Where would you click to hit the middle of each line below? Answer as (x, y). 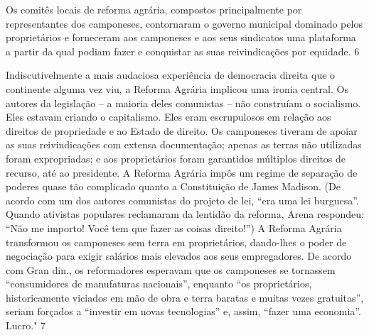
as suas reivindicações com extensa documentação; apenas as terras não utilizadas (184, 144)
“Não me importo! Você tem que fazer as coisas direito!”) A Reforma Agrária (174, 227)
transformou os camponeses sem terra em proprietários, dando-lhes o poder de (176, 242)
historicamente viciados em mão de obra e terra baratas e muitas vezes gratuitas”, (185, 297)
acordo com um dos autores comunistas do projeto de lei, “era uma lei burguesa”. (182, 200)
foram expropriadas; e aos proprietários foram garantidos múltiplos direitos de (176, 158)
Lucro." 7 (26, 325)
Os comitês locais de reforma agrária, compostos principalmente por (154, 9)
